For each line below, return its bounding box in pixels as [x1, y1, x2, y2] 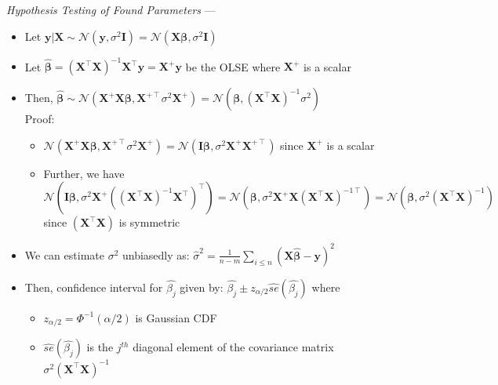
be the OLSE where [185, 58, 281, 74]
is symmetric [118, 214, 180, 231]
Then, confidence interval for [24, 278, 163, 295]
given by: [180, 278, 224, 295]
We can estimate [24, 246, 104, 263]
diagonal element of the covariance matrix [133, 339, 334, 355]
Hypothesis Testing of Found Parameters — [6, 2, 216, 17]
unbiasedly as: [122, 246, 190, 263]
